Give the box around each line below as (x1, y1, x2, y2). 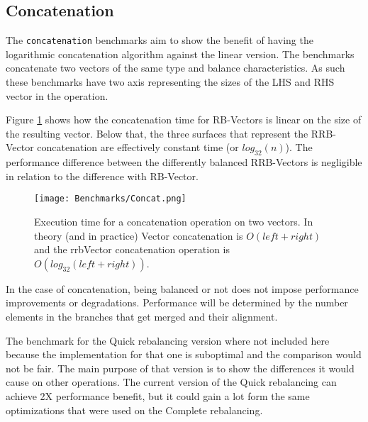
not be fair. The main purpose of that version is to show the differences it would (6, 360, 355, 375)
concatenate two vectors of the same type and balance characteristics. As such (6, 60, 345, 75)
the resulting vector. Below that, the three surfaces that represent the (6, 126, 308, 140)
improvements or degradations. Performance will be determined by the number (6, 295, 348, 310)
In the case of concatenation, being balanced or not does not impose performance (6, 281, 359, 296)
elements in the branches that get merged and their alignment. (6, 309, 278, 324)
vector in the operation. (6, 88, 108, 103)
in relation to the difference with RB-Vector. (6, 168, 199, 183)
